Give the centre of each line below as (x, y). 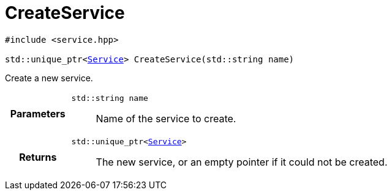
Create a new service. (49, 78)
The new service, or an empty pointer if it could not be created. (242, 162)
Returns (38, 157)
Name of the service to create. (166, 118)
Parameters (38, 114)
